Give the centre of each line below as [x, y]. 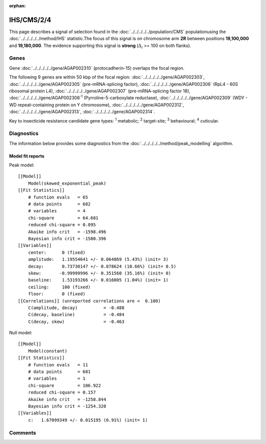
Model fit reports [27, 156]
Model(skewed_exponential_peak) [67, 183]
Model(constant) [48, 351]
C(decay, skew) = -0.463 [76, 322]
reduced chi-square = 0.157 [62, 392]
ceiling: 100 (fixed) [59, 287]
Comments [23, 433]
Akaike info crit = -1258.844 [67, 399]
